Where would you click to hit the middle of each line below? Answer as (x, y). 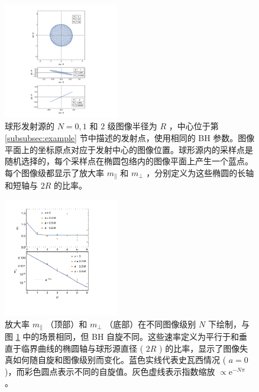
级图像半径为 (132, 126)
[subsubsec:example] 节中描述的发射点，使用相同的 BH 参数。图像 (130, 137)
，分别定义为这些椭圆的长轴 (200, 172)
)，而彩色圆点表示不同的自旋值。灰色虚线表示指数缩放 (110, 371)
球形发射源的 (30, 126)
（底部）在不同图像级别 (150, 324)
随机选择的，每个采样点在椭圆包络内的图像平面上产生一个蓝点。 (129, 161)
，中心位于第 (194, 126)
